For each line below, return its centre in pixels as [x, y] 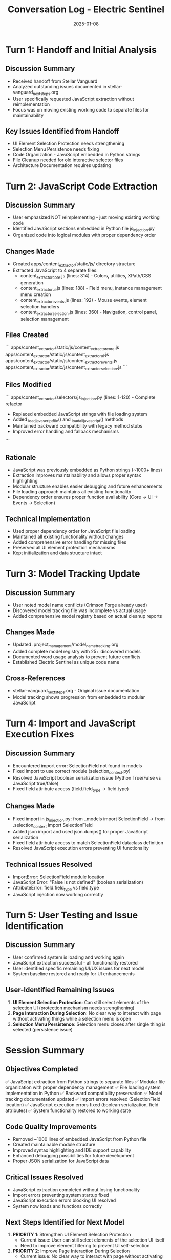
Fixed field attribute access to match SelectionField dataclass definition [88, 843]
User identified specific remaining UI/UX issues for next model [79, 968]
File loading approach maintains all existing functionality [72, 492]
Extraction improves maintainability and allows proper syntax [77, 475]
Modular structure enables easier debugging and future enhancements [88, 486]
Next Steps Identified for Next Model [65, 1222]
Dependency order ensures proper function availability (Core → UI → [85, 497]
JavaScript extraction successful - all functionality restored [75, 962]
